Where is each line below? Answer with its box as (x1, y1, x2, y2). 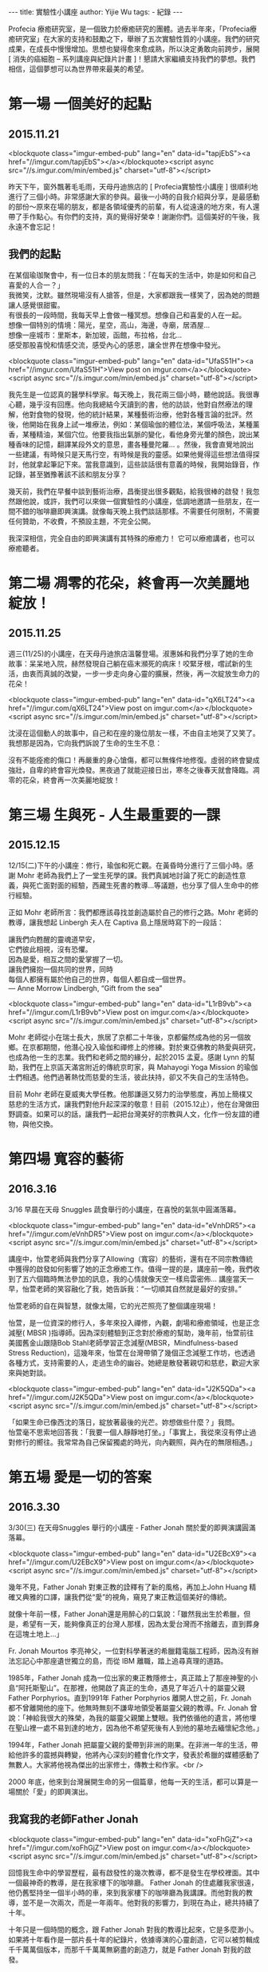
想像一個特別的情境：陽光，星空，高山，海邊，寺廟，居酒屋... (8, 320, 211, 329)
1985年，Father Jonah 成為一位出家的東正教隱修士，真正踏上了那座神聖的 (8, 1672, 251, 1683)
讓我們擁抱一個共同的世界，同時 (8, 964, 113, 974)
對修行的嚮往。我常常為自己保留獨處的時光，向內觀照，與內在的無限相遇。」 (8, 1437, 257, 1447)
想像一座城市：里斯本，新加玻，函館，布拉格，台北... (8, 330, 183, 340)
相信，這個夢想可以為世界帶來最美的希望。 (8, 64, 148, 74)
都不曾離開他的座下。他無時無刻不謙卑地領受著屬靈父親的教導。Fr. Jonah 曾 (8, 1703, 258, 1712)
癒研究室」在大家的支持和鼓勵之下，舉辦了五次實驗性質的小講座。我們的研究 (8, 34, 260, 43)
